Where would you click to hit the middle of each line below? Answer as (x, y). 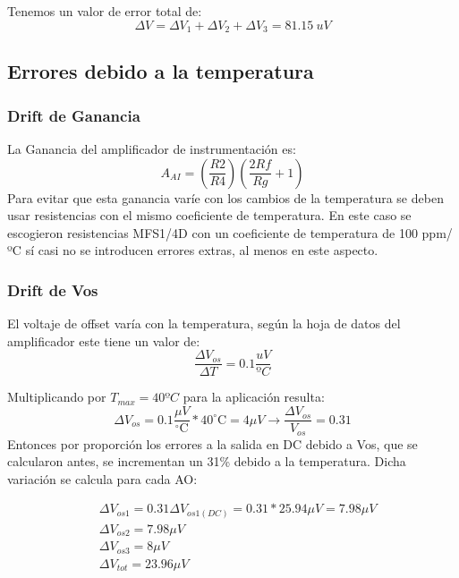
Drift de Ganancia (74, 115)
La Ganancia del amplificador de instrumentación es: (152, 149)
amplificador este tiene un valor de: (104, 340)
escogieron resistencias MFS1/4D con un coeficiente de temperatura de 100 (212, 232)
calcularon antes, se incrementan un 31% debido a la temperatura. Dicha (207, 461)
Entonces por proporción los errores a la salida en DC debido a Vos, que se (212, 443)
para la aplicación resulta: (254, 397)
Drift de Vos (53, 289)
